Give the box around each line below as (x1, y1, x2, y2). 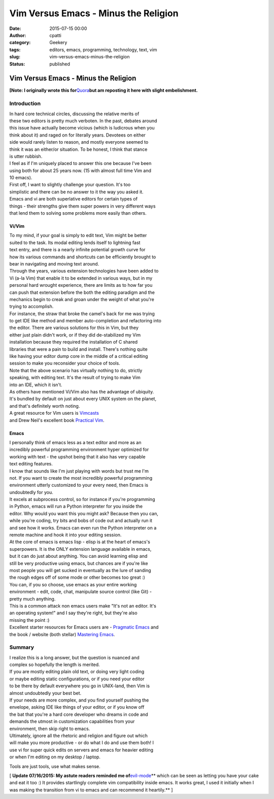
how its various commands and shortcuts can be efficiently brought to (9, 254, 156, 260)
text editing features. (9, 461, 53, 467)
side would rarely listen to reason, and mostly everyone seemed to (9, 139, 149, 145)
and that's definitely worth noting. (9, 403, 80, 409)
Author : (9, 32, 26, 38)
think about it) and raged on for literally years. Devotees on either (9, 132, 146, 138)
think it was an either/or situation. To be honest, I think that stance (9, 146, 148, 152)
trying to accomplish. (9, 304, 54, 310)
